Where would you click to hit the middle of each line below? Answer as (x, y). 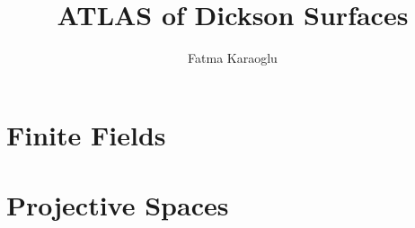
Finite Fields (86, 134)
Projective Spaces (118, 205)
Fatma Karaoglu (233, 58)
